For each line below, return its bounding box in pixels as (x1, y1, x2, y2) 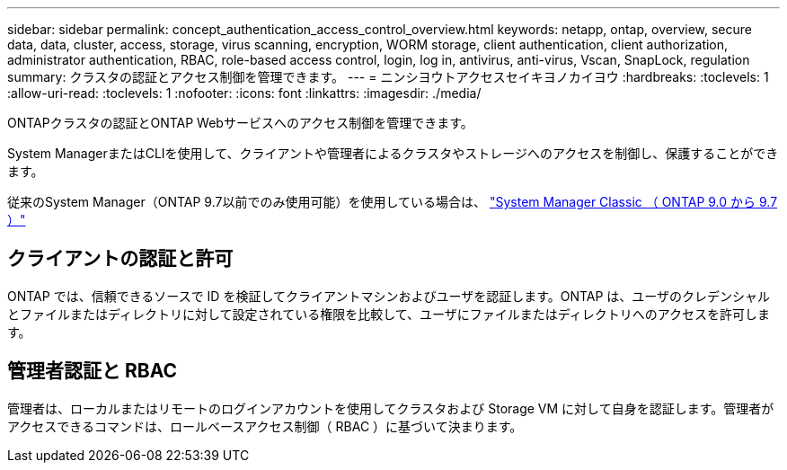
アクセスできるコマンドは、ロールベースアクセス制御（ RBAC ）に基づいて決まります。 (7, 418, 523, 434)
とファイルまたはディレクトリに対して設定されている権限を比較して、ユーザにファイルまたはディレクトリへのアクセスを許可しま (7, 306, 771, 322)
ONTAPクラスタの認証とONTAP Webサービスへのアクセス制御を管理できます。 (7, 115, 473, 130)
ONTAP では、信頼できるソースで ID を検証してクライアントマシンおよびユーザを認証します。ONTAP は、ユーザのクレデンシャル (7, 288, 771, 304)
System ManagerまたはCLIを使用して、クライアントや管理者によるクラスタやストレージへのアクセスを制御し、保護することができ (7, 146, 779, 161)
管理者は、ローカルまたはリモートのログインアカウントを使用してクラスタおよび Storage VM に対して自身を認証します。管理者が (7, 400, 774, 416)
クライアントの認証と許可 (7, 247, 234, 270)
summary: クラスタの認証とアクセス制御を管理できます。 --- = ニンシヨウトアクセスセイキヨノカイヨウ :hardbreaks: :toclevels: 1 (7, 69, 769, 84)
